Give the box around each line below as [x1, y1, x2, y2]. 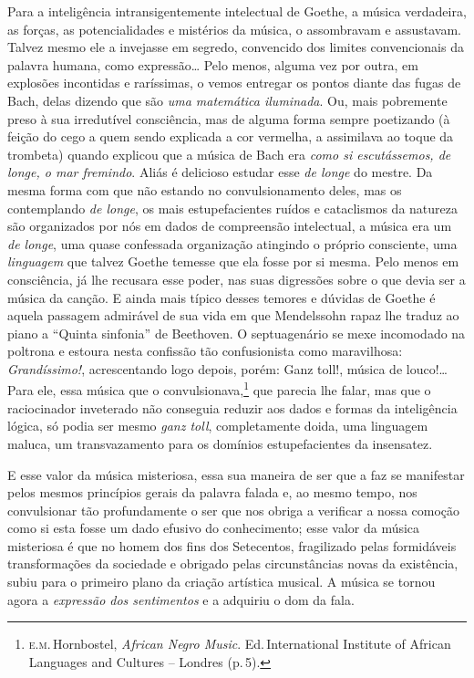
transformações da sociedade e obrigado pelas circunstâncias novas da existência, [7, 554, 459, 573]
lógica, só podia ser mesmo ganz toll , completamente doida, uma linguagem [7, 416, 428, 435]
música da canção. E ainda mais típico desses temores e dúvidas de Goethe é [7, 287, 436, 307]
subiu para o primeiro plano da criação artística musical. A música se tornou [7, 572, 436, 591]
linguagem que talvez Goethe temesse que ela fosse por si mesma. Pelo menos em [7, 252, 459, 271]
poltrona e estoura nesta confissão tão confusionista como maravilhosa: [7, 341, 403, 360]
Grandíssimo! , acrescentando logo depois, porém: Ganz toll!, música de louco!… [7, 359, 448, 378]
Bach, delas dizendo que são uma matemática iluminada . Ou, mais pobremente [7, 90, 448, 110]
